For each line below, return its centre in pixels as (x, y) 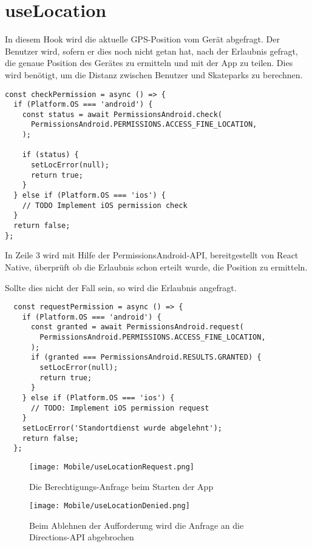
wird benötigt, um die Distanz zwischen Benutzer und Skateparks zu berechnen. (154, 74)
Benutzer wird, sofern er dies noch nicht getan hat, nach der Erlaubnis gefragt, (151, 51)
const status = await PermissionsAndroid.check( (122, 114)
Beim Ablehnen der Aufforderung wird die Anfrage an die (137, 525)
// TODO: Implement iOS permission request (120, 408)
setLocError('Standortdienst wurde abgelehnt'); (122, 428)
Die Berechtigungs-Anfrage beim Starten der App (121, 486)
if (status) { (50, 155)
